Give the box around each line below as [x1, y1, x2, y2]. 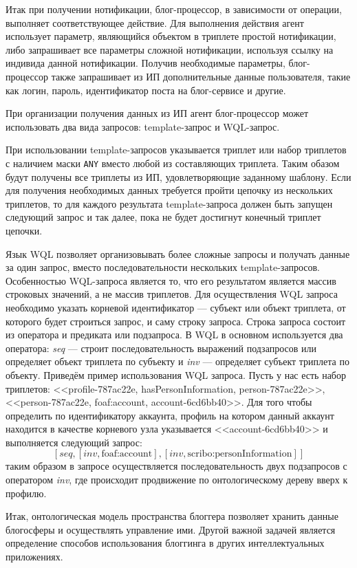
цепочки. [6, 223, 43, 237]
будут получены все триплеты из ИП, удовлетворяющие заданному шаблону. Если [6, 169, 351, 184]
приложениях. [6, 549, 63, 564]
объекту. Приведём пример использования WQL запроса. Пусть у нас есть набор [6, 367, 346, 382]
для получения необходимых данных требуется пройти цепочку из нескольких [6, 183, 333, 197]
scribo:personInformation [187, 449, 292, 459]
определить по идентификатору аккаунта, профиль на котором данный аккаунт [6, 408, 334, 422]
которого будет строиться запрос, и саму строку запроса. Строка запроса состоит [6, 314, 346, 328]
